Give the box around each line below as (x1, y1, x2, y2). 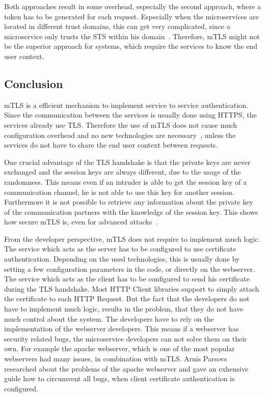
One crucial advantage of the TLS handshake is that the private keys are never (4, 156, 251, 167)
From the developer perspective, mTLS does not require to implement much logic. (4, 233, 260, 244)
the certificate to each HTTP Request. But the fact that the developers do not (4, 293, 250, 304)
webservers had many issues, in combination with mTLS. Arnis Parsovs (4, 353, 227, 364)
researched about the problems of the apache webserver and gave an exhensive (4, 363, 249, 374)
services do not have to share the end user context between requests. (4, 139, 218, 150)
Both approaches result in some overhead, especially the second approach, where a (4, 1, 261, 11)
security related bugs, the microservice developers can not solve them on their (4, 333, 247, 344)
